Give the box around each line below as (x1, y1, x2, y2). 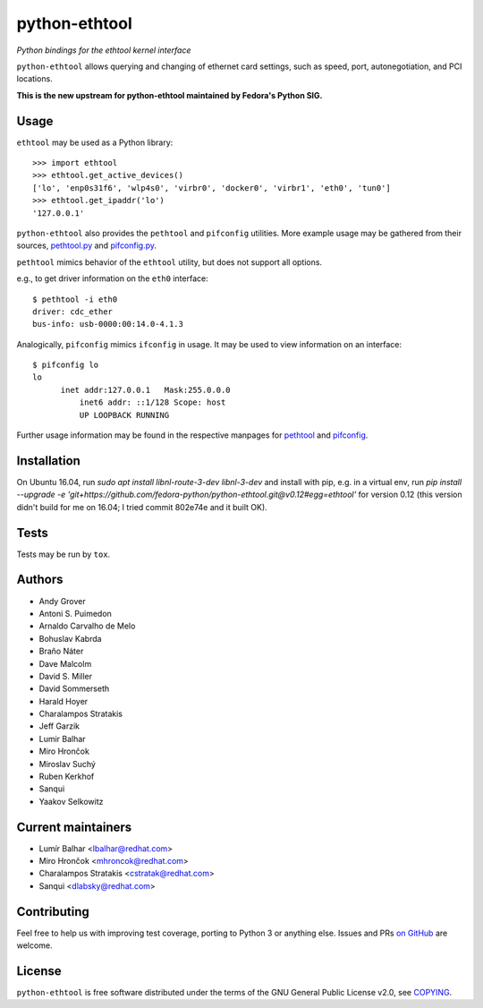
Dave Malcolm (38, 658, 92, 669)
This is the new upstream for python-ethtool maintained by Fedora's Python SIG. (16, 90, 323, 100)
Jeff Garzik (38, 721, 80, 731)
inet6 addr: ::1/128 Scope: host (79, 397, 226, 407)
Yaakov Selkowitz (38, 796, 104, 807)
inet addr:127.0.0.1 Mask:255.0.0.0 (60, 385, 232, 395)
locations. (16, 73, 53, 84)
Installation (16, 453, 80, 468)
